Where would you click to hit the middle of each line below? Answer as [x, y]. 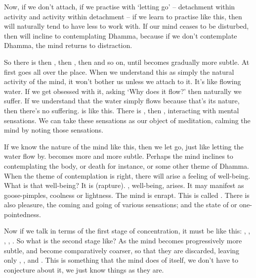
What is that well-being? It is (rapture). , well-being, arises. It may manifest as [124, 185]
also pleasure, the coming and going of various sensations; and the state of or [121, 205]
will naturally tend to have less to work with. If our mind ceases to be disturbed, [127, 26]
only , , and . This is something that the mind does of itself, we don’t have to [121, 260]
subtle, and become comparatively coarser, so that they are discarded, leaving [122, 250]
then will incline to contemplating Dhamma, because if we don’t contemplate [121, 35]
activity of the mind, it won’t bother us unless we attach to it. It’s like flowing [123, 81]
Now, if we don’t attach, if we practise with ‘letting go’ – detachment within [120, 6]
